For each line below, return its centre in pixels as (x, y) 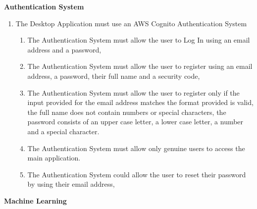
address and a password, (64, 49)
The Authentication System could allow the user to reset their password (137, 174)
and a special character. (63, 131)
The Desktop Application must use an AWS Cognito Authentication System (131, 23)
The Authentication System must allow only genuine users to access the (136, 148)
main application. (54, 158)
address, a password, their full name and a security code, (114, 76)
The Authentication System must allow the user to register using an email (140, 66)
